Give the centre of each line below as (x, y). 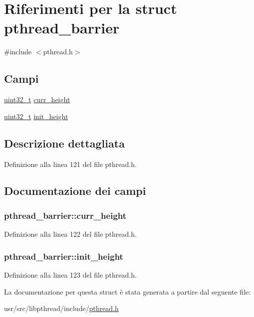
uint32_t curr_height (37, 99)
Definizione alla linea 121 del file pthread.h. (70, 164)
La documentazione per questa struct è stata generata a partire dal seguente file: (127, 291)
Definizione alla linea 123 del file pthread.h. (70, 274)
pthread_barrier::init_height (64, 256)
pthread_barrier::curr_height (65, 215)
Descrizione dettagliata (64, 143)
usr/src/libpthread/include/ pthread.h (61, 308)
